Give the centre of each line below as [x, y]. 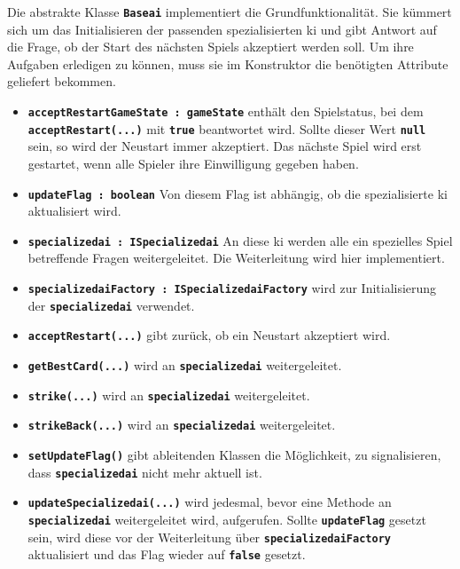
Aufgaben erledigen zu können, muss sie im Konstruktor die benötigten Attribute [228, 63]
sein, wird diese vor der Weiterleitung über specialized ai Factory [209, 537]
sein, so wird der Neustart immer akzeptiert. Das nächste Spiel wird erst [225, 146]
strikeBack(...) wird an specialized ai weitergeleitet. [182, 425]
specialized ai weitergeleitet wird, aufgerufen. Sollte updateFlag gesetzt [227, 519]
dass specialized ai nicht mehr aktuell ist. [145, 472]
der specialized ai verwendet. [111, 305]
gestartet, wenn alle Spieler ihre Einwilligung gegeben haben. [193, 163]
